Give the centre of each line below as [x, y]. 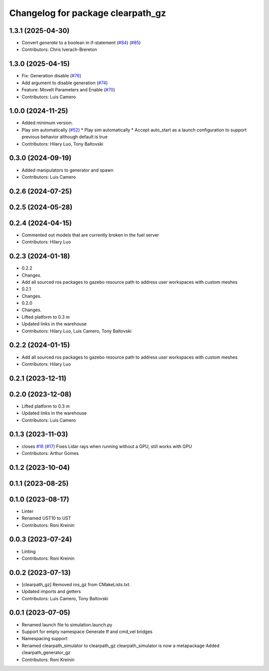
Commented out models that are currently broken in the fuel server [90, 235]
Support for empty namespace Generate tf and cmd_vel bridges [87, 632]
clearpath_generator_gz [46, 653]
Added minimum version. [47, 123]
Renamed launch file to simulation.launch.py [67, 625]
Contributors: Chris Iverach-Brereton [59, 49]
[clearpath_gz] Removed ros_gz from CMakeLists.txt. [76, 584]
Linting [29, 551]
